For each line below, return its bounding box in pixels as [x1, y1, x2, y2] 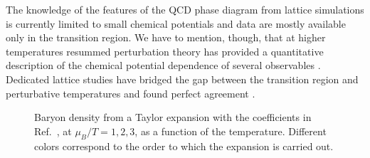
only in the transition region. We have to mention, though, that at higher [6, 30, 326, 45]
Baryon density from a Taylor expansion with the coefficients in [34, 110, 312, 125]
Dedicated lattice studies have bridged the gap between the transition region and [6, 71, 359, 86]
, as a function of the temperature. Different [134, 123, 327, 138]
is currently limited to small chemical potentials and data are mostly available [6, 16, 346, 31]
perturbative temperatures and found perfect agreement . [6, 85, 255, 100]
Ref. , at [34, 123, 72, 138]
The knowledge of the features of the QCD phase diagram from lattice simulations [6, 2, 364, 16]
